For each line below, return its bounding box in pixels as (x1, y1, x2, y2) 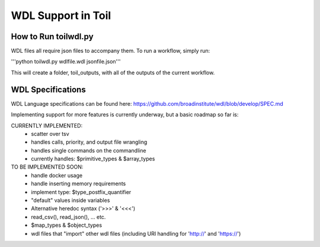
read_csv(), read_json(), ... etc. (31, 213, 106, 220)
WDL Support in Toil (11, 9, 111, 22)
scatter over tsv (31, 130, 69, 137)
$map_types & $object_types (31, 221, 103, 229)
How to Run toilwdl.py (11, 31, 94, 42)
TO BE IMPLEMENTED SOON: (11, 163, 84, 170)
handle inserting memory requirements (31, 180, 126, 187)
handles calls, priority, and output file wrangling (31, 138, 148, 145)
